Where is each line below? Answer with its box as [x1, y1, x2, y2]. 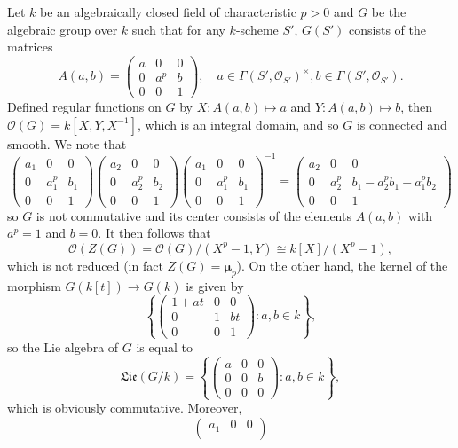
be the [371, 3, 407, 20]
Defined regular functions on [7, 98, 162, 116]
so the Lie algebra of [7, 337, 119, 356]
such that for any [131, 20, 225, 38]
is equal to [136, 337, 193, 356]
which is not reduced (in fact [7, 255, 163, 274]
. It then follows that [98, 224, 211, 242]
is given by [186, 276, 244, 295]
